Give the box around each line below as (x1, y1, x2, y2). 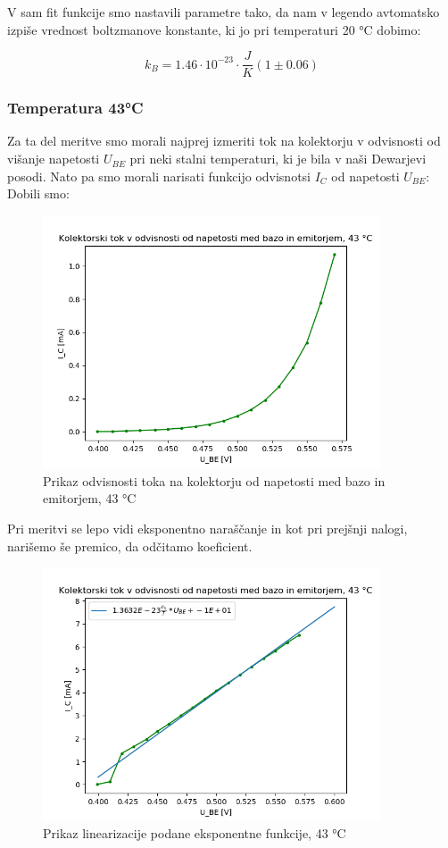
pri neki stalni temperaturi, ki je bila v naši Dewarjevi (129, 149, 427, 168)
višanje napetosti (7, 149, 100, 168)
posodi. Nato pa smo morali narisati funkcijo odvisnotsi (7, 166, 311, 185)
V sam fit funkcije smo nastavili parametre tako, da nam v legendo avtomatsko (7, 3, 440, 21)
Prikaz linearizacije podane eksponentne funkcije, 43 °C (43, 824, 346, 843)
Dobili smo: (7, 184, 70, 203)
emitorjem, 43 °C (43, 489, 137, 508)
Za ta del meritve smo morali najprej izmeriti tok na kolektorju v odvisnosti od (7, 131, 441, 150)
